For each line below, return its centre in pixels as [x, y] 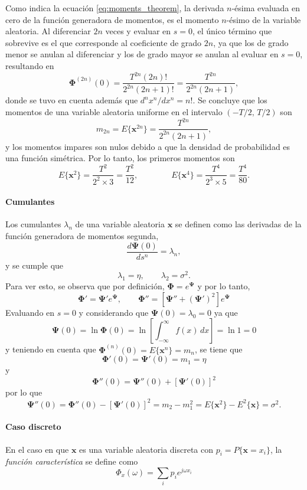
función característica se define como [72, 461]
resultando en [30, 65]
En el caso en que [37, 449]
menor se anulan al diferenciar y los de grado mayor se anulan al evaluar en [142, 54]
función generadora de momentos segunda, [82, 236]
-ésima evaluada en [266, 8]
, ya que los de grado [251, 42]
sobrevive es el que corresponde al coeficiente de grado [104, 42]
